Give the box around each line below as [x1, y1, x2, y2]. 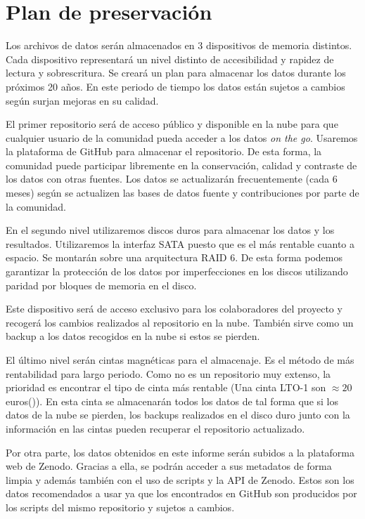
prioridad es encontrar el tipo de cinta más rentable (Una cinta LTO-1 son [6, 380, 326, 395]
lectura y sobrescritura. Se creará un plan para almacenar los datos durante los [6, 65, 346, 80]
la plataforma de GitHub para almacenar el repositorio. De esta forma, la [6, 144, 322, 159]
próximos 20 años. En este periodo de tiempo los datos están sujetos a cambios [6, 79, 345, 93]
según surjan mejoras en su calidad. [6, 93, 159, 107]
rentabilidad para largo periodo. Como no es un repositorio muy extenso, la [6, 366, 331, 381]
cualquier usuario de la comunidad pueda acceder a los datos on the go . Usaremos [6, 130, 358, 145]
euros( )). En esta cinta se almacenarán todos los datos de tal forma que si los [6, 393, 338, 408]
